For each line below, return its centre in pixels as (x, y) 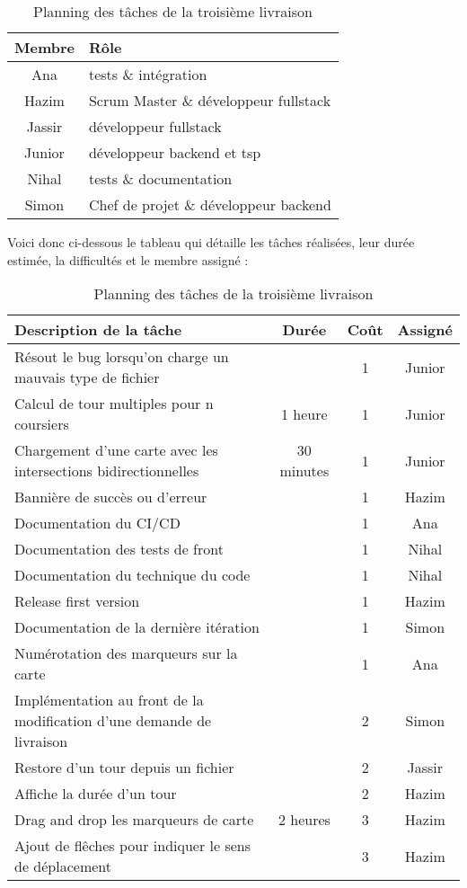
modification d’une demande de (113, 721)
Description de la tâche (98, 330)
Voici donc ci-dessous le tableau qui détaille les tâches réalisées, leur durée (211, 242)
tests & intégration (148, 74)
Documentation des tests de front (119, 549)
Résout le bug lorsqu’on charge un (122, 357)
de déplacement (63, 866)
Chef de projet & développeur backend (210, 204)
